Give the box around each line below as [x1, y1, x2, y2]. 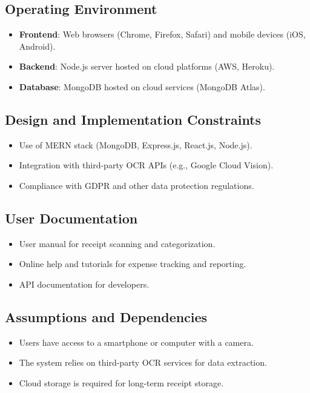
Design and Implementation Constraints [5, 110, 262, 128]
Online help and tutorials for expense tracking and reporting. [19, 257, 246, 270]
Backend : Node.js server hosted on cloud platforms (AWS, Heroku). [19, 60, 275, 73]
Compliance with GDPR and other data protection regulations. [19, 179, 254, 191]
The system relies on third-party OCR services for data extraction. [19, 356, 267, 369]
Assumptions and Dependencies [5, 307, 208, 326]
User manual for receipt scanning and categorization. [19, 237, 216, 249]
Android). [19, 39, 56, 52]
